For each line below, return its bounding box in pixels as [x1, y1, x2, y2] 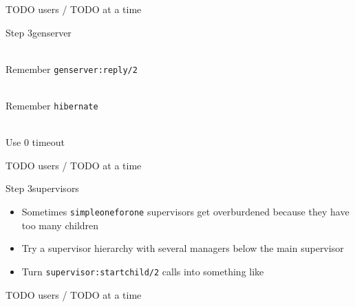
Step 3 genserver [6, 25, 72, 39]
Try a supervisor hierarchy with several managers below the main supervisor [21, 241, 344, 255]
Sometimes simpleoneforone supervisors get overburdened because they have [21, 204, 349, 219]
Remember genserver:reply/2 [6, 61, 138, 76]
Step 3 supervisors [6, 181, 79, 195]
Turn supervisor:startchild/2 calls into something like [21, 264, 264, 278]
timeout [32, 135, 65, 149]
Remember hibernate [6, 98, 98, 113]
